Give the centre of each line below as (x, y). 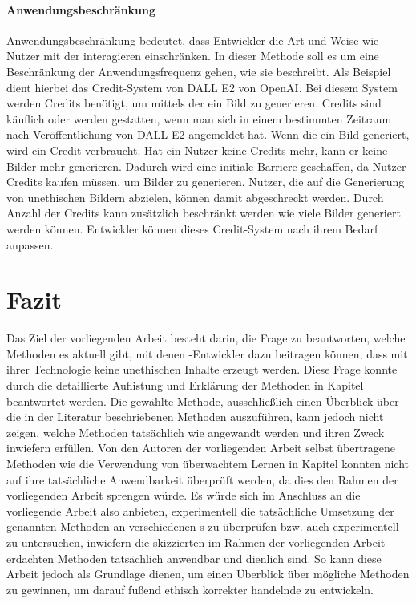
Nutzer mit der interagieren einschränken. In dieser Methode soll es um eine (193, 56)
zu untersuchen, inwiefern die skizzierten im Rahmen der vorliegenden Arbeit (196, 542)
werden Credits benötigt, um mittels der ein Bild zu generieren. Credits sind (194, 103)
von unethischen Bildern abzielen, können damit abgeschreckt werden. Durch (195, 197)
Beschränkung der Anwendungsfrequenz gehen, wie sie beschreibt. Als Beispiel (199, 71)
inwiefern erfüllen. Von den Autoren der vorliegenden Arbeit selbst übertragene (201, 448)
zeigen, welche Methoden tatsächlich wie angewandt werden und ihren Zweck (196, 432)
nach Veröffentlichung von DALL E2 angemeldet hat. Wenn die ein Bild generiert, (208, 134)
